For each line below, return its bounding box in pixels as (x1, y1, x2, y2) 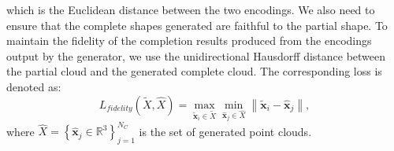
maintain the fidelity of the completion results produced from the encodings (6, 32, 372, 49)
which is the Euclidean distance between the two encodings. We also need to (6, 2, 375, 17)
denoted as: (6, 78, 61, 94)
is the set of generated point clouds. (139, 123, 312, 139)
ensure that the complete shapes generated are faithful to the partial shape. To (6, 17, 388, 33)
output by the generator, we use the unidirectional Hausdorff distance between (6, 47, 386, 64)
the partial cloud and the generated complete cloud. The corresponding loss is (6, 63, 382, 79)
